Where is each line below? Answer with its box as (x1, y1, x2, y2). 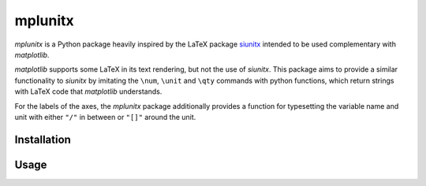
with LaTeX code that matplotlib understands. (14, 87, 163, 96)
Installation (14, 132, 71, 146)
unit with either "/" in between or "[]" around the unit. (14, 112, 196, 121)
